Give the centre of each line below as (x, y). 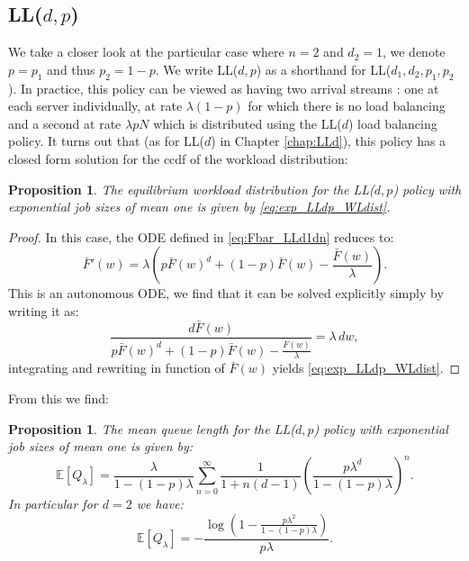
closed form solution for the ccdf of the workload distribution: (178, 158)
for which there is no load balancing (347, 106)
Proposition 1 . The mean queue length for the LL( (152, 428)
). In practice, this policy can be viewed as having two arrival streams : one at (224, 88)
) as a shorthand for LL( (324, 69)
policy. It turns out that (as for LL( (107, 141)
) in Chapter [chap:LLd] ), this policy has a (329, 141)
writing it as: (44, 310)
